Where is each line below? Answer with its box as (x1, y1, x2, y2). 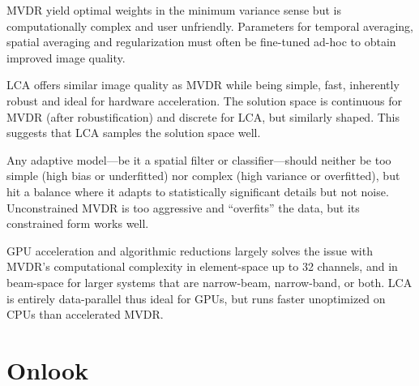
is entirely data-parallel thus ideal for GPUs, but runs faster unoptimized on (6, 289, 386, 307)
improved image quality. (6, 49, 126, 66)
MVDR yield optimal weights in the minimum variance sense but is (6, 2, 341, 18)
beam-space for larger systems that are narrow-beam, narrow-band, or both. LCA (6, 273, 413, 290)
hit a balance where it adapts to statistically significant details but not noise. (6, 182, 389, 199)
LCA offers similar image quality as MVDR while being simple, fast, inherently (6, 76, 400, 93)
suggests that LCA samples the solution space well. (6, 124, 261, 141)
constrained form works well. (6, 215, 149, 232)
